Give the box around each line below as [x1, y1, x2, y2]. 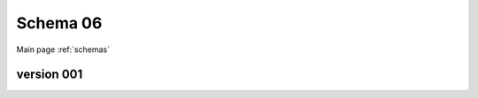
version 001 [16, 67, 83, 82]
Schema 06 [16, 13, 103, 33]
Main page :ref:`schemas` [16, 44, 111, 55]
